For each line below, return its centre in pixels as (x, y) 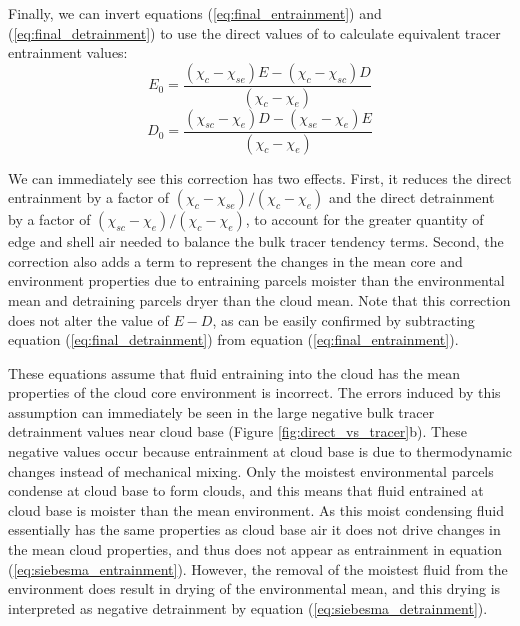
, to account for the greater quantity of (364, 219)
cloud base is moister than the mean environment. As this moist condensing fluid (256, 509)
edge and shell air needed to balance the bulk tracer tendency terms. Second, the (256, 241)
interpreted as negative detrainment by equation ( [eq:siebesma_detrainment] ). (248, 607)
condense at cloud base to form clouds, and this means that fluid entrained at (246, 490)
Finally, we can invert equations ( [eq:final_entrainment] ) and (195, 13)
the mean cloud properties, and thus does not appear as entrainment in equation (255, 549)
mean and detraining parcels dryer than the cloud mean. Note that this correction (259, 299)
